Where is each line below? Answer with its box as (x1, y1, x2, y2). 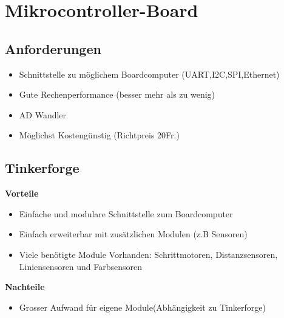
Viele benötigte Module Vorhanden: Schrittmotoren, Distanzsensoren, (19, 248, 278, 260)
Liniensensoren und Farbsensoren (19, 260, 143, 272)
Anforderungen (5, 39, 101, 58)
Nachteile (5, 280, 45, 293)
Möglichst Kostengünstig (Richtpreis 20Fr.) (19, 129, 180, 141)
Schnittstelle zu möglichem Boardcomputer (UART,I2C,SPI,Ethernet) (19, 67, 280, 80)
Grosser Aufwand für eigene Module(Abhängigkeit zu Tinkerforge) (19, 300, 266, 313)
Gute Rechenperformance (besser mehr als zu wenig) (19, 88, 215, 101)
